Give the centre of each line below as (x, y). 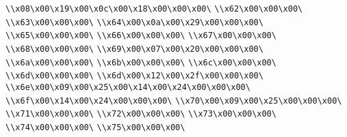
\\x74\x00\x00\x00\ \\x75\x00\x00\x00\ (95, 127)
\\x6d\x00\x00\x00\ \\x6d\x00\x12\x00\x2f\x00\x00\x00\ (134, 76)
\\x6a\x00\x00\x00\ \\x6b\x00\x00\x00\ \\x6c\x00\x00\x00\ (141, 62)
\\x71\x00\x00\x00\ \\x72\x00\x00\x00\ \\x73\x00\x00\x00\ (141, 114)
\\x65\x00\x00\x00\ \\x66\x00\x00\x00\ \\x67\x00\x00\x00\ (141, 36)
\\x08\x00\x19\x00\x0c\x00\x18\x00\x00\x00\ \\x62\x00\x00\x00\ (154, 9)
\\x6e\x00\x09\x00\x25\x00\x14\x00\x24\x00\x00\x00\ (128, 87)
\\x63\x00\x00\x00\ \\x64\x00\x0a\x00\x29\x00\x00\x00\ (134, 22)
